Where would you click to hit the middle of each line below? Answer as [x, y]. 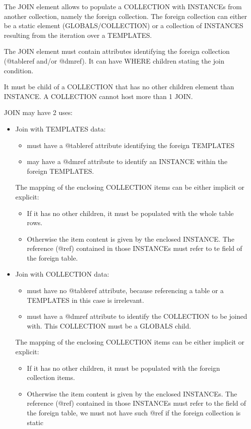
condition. [19, 70]
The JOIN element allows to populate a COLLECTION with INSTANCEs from [123, 6]
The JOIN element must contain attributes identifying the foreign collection [117, 51]
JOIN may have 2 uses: [38, 112]
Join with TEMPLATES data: [60, 128]
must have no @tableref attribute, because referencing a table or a [125, 290]
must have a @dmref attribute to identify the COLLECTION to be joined [137, 316]
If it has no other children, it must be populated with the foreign [123, 368]
